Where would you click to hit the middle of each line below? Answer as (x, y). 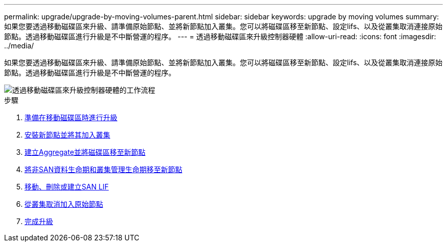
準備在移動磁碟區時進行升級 (71, 117)
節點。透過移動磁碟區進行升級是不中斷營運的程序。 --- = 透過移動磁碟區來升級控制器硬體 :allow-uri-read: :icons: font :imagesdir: (220, 36)
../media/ (19, 46)
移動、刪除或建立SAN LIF (67, 187)
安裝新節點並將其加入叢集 (67, 135)
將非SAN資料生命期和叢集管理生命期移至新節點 (104, 169)
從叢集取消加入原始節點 (64, 204)
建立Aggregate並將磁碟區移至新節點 (85, 152)
